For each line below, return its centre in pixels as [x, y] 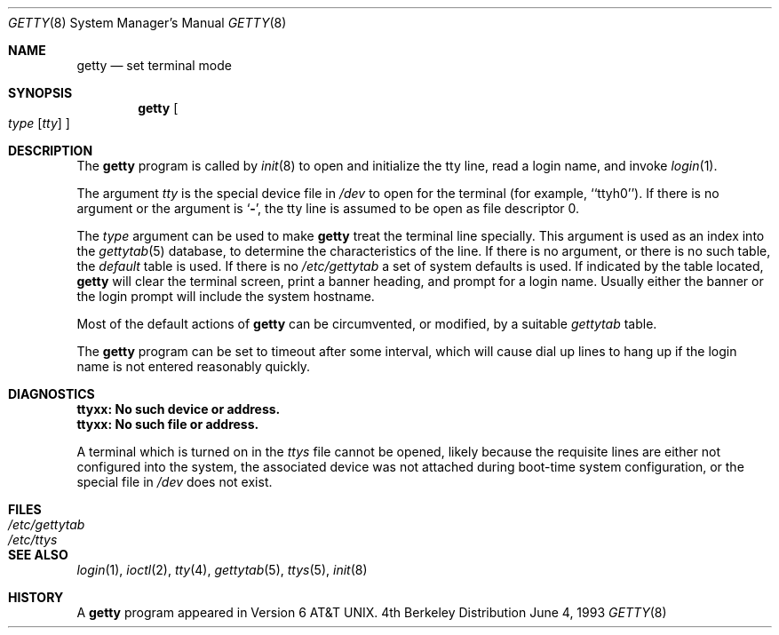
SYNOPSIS [40, 93]
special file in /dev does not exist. [175, 482]
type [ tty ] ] [39, 123]
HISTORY [36, 597]
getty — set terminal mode [154, 65]
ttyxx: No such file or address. [168, 424]
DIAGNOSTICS [52, 394]
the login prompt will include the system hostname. [226, 296]
